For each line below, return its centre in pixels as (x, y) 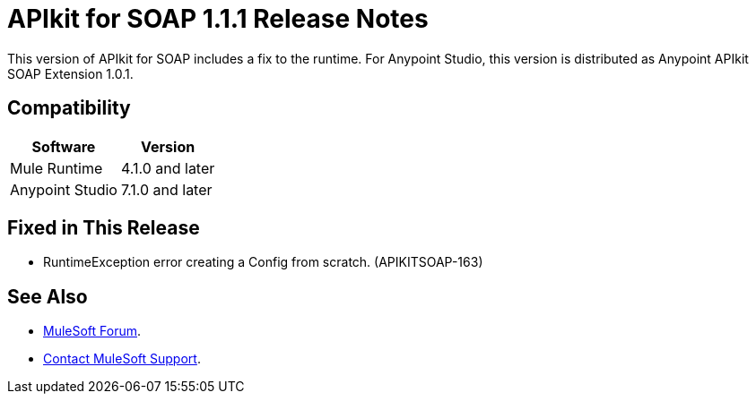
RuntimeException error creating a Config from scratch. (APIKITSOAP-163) (263, 262)
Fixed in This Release (104, 228)
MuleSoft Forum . (92, 331)
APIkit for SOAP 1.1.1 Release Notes (218, 19)
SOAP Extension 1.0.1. (70, 73)
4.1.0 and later (168, 168)
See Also (48, 296)
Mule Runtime (56, 168)
